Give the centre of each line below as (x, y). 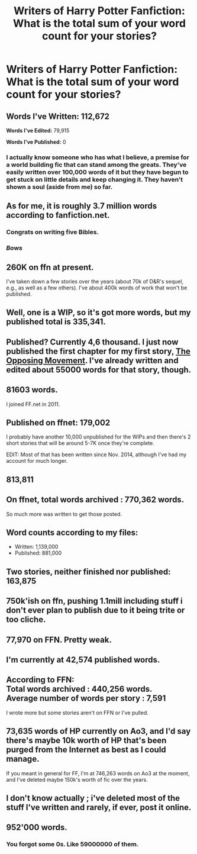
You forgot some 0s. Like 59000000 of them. (72, 845)
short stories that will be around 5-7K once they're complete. (80, 443)
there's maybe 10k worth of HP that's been (86, 741)
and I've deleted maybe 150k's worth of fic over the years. (77, 779)
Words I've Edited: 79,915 (38, 130)
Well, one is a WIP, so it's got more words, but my (98, 313)
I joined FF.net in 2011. (33, 404)
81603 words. (32, 390)
